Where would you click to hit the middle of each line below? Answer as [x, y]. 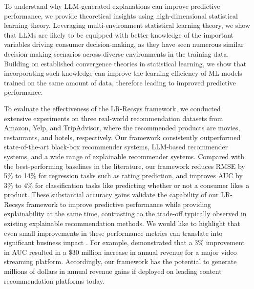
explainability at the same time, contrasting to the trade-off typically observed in [125, 214]
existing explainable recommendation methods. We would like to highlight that [122, 223]
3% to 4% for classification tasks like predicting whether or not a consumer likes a [127, 185]
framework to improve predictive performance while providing [119, 204]
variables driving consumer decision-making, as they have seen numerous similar [124, 44]
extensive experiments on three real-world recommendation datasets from [114, 118]
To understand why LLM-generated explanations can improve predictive [112, 6]
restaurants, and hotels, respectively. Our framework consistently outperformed [122, 137]
